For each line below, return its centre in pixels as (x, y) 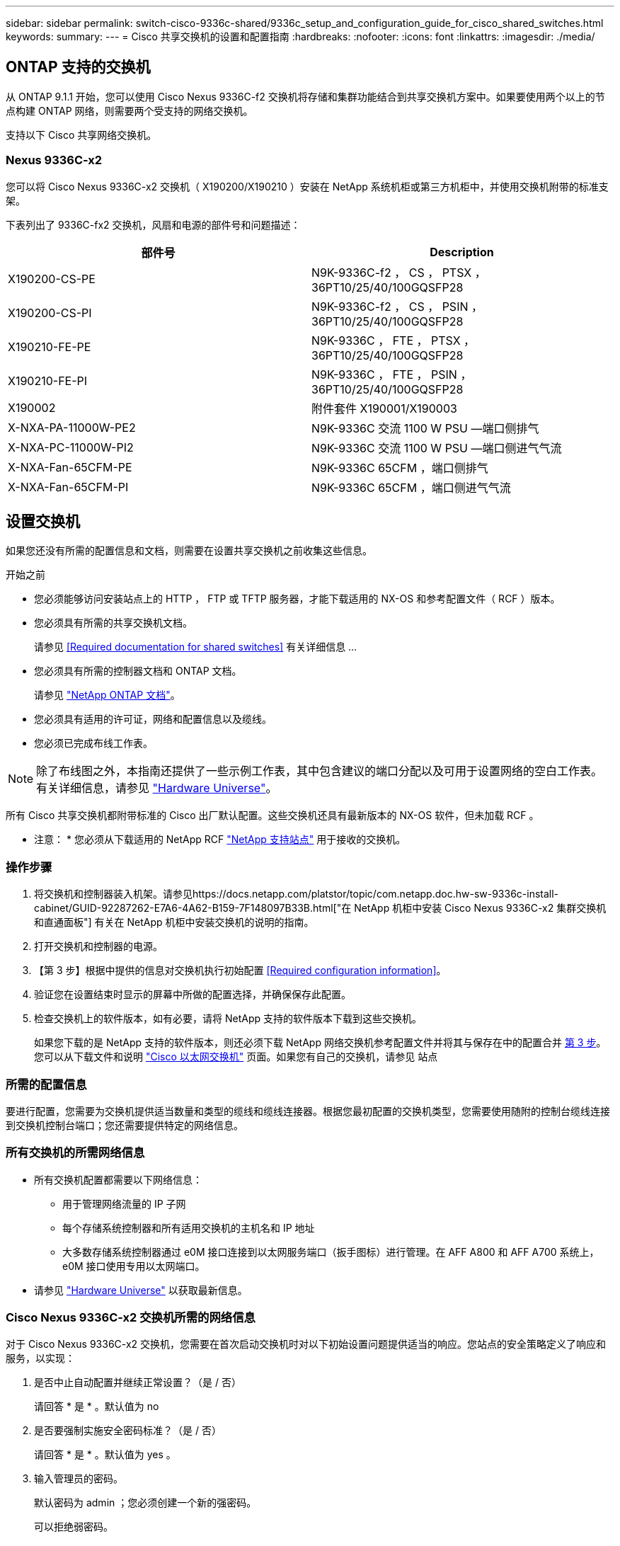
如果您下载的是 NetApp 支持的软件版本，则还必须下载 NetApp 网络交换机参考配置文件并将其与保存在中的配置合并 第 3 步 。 (320, 1043)
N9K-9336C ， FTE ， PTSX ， (394, 340)
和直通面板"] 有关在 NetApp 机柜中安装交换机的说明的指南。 (174, 922)
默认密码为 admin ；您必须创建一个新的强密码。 (145, 1503)
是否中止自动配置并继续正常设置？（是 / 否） (138, 1382)
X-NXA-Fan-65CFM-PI (68, 487)
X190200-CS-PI (50, 313)
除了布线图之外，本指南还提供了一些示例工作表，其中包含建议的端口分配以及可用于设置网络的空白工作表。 (320, 771)
